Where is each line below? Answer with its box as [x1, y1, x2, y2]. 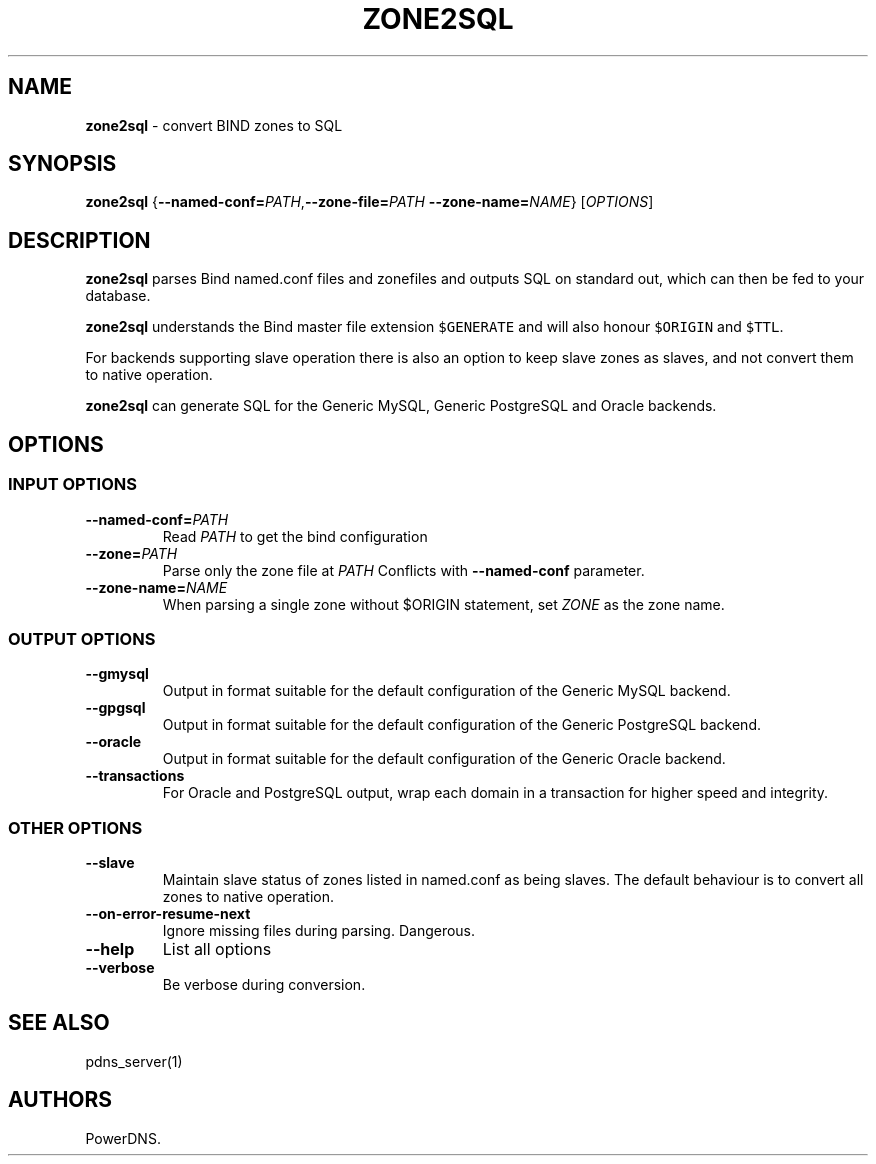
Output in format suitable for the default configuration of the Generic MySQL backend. [162, 682, 731, 700]
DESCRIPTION [8, 227, 151, 253]
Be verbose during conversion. [162, 976, 366, 993]
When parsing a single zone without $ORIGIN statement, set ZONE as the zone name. [162, 595, 725, 613]
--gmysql [85, 665, 149, 683]
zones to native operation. [162, 888, 334, 905]
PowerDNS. [85, 1129, 161, 1147]
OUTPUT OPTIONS [8, 628, 156, 649]
